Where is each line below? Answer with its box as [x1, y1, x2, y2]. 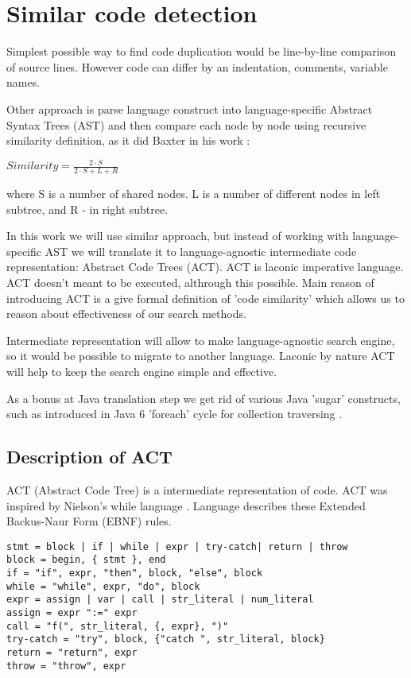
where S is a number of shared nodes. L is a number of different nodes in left [6, 185, 381, 202]
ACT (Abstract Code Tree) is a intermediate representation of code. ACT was [6, 481, 388, 498]
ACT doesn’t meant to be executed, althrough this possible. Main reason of [6, 274, 374, 290]
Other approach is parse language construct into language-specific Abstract [6, 100, 373, 117]
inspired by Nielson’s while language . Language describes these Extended [6, 497, 366, 513]
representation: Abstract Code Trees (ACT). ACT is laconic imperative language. [6, 258, 404, 275]
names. [6, 74, 41, 91]
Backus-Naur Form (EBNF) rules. [6, 513, 172, 529]
